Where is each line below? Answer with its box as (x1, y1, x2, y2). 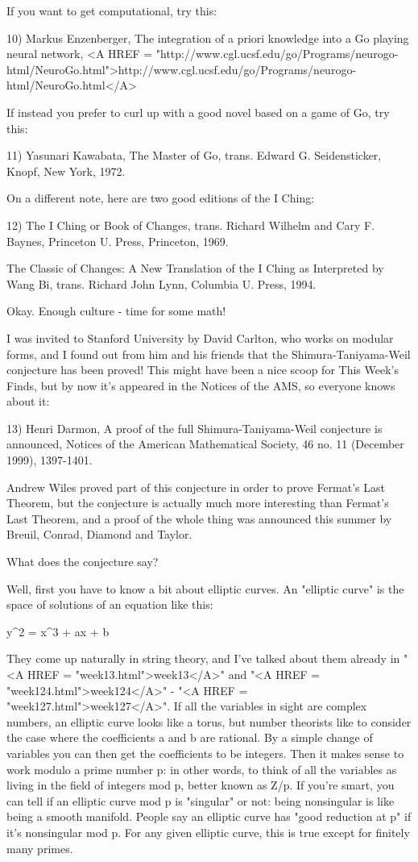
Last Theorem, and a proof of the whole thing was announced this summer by (6, 510, 392, 527)
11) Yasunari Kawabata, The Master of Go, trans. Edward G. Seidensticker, (6, 147, 382, 164)
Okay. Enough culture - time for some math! (6, 302, 226, 319)
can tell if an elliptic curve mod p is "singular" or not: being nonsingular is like (6, 792, 395, 809)
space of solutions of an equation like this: (6, 596, 213, 613)
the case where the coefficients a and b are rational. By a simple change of (6, 729, 373, 746)
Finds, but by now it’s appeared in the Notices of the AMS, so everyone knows (6, 377, 395, 394)
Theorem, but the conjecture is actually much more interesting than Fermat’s (6, 494, 389, 511)
